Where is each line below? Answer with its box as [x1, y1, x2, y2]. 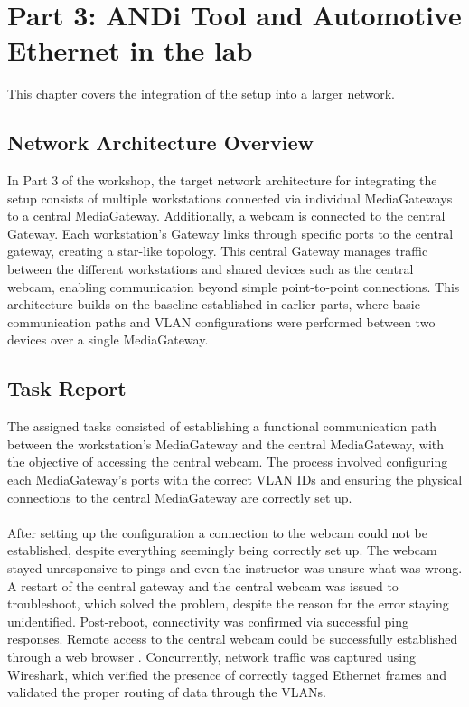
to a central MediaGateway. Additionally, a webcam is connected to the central [7, 206, 446, 225]
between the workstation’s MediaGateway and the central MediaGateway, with [7, 434, 445, 453]
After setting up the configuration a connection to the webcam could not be [7, 523, 427, 542]
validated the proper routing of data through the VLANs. [7, 683, 326, 702]
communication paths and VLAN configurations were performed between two [7, 312, 436, 331]
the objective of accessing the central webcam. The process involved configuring [7, 452, 448, 471]
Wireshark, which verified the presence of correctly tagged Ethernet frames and [7, 665, 447, 683]
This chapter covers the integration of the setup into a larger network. [7, 84, 396, 103]
